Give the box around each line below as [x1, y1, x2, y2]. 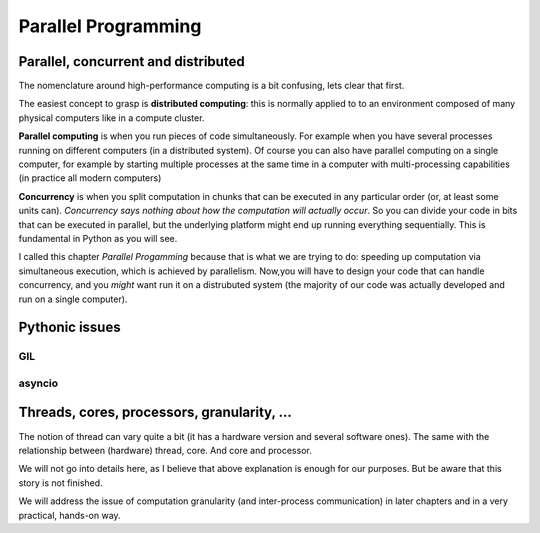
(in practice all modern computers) [18, 172, 162, 184]
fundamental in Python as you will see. [18, 232, 178, 244]
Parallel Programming [18, 15, 202, 37]
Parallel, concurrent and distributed [18, 53, 245, 70]
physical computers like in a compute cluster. [18, 111, 205, 124]
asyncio [18, 376, 59, 390]
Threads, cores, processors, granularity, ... [18, 404, 292, 421]
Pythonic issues [18, 319, 121, 336]
